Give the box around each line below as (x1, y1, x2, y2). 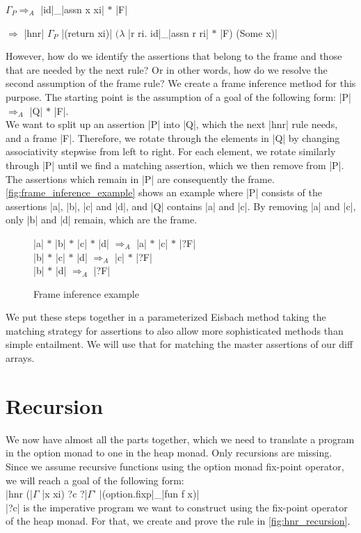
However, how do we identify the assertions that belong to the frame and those (6, 49, 342, 63)
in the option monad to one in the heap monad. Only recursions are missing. (6, 445, 332, 460)
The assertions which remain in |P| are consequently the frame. (6, 171, 275, 186)
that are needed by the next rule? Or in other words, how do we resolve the (6, 62, 328, 77)
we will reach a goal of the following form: (6, 472, 184, 487)
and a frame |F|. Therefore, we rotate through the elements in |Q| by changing (6, 130, 340, 145)
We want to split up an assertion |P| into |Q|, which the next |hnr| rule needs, (6, 117, 338, 132)
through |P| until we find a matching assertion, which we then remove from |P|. (6, 157, 344, 172)
